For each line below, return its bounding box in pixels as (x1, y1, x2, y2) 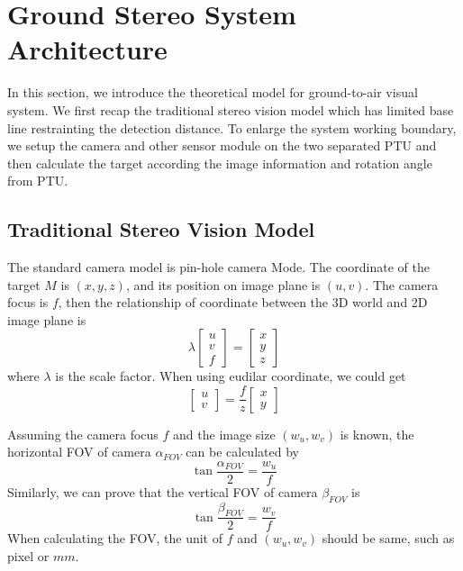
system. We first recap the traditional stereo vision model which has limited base (7, 100, 454, 119)
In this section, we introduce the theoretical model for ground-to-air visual (7, 83, 418, 102)
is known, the (340, 424, 414, 443)
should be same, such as (322, 529, 455, 548)
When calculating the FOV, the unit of (7, 529, 222, 548)
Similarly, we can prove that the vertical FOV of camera (7, 482, 318, 501)
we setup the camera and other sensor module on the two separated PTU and (7, 136, 437, 155)
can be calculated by (186, 442, 299, 461)
